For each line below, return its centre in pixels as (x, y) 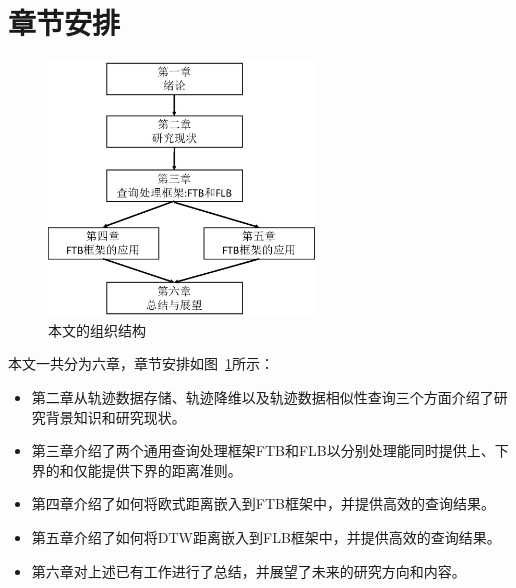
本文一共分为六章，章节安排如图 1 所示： (141, 363)
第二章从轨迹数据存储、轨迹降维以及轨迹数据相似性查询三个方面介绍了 (262, 397)
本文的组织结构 (97, 329)
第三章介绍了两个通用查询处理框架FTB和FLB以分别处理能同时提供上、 (263, 450)
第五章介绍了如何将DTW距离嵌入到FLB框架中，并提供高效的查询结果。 (266, 536)
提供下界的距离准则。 (171, 469)
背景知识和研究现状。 (115, 416)
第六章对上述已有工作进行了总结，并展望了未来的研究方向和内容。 (248, 570)
